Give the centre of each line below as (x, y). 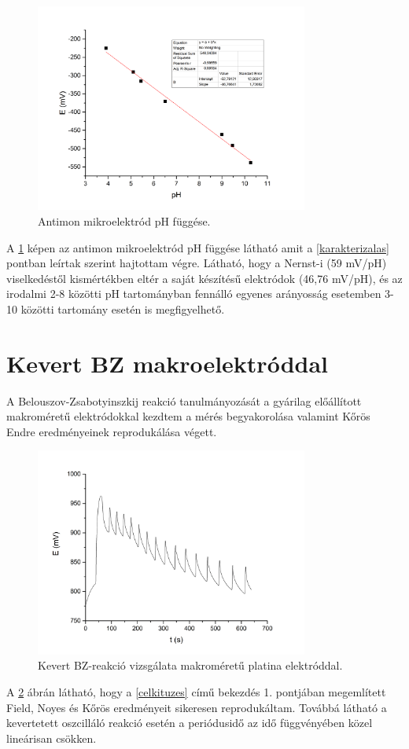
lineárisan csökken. (52, 738)
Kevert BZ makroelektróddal (167, 363)
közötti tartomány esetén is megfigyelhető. (123, 308)
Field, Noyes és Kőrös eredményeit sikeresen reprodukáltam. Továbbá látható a (197, 707)
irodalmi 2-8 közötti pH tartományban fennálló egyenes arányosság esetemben (194, 294)
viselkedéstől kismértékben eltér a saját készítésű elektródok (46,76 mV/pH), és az (204, 278)
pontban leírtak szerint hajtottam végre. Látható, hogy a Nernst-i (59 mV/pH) (197, 263)
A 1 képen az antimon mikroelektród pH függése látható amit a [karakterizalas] (198, 247)
